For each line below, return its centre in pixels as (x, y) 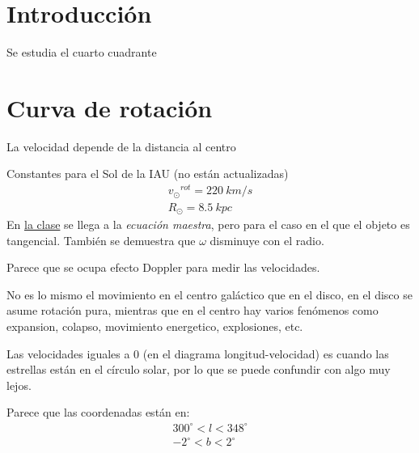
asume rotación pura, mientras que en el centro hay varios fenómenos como (193, 310)
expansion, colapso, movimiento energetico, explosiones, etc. (155, 326)
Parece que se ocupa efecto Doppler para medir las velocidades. (163, 267)
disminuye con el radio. (267, 240)
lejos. (19, 385)
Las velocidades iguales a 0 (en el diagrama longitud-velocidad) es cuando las (198, 353)
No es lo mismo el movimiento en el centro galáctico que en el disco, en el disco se (209, 294)
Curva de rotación (110, 107)
